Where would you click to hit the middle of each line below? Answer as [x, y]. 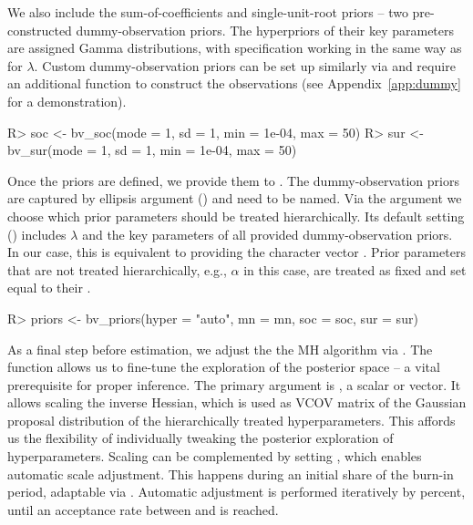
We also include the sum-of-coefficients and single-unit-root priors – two [208, 12]
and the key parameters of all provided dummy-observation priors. [267, 234]
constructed [40, 30]
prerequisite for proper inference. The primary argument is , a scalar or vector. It [234, 384]
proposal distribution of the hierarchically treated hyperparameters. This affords [231, 420]
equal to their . [49, 288]
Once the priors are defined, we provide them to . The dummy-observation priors [233, 180]
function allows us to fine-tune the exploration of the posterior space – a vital [224, 367]
